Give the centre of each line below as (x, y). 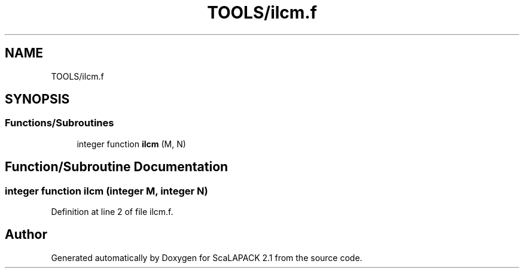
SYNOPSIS (37, 99)
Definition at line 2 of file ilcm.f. (112, 212)
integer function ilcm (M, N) (131, 144)
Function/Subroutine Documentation (117, 167)
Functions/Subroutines (60, 123)
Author (26, 235)
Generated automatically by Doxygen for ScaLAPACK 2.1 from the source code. (207, 257)
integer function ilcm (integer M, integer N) (106, 191)
